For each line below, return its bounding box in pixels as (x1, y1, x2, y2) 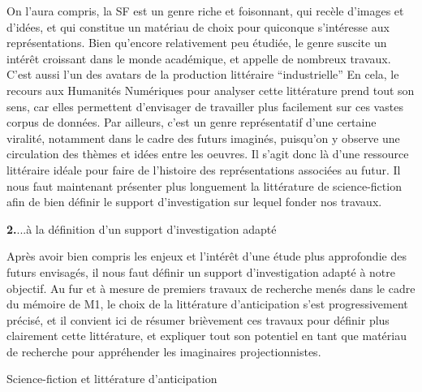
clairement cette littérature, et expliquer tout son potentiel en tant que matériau (6, 327, 407, 344)
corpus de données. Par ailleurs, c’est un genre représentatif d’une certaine (6, 114, 377, 131)
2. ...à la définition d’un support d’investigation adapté (6, 220, 277, 237)
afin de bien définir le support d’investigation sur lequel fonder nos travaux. (6, 193, 382, 210)
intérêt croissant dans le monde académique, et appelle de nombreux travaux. (6, 50, 391, 67)
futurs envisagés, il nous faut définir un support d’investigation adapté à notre (6, 263, 396, 280)
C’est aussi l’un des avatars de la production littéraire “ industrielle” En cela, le (6, 66, 399, 83)
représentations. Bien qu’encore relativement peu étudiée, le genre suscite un (6, 34, 387, 51)
